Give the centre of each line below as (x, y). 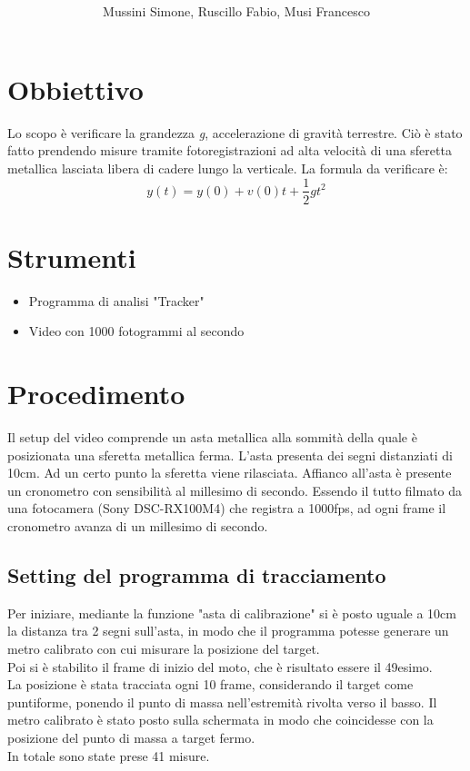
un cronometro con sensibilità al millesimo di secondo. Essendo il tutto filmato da (235, 490)
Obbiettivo (75, 89)
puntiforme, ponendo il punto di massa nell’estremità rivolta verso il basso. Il (222, 702)
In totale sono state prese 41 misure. (109, 755)
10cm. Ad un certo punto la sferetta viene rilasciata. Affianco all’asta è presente (230, 473)
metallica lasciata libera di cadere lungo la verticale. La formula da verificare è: (228, 168)
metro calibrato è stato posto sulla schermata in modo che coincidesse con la (220, 720)
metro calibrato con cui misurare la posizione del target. (164, 648)
